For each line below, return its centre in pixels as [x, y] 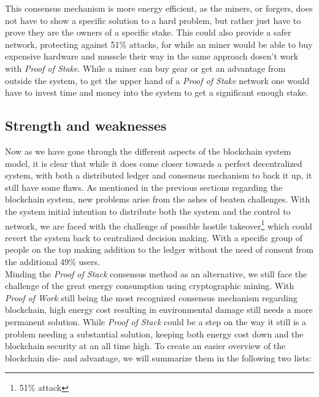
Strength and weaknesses [86, 125]
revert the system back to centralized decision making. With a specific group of [154, 237]
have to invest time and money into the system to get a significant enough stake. [157, 92]
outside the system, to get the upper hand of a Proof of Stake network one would [157, 80]
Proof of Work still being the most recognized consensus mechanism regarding [151, 297]
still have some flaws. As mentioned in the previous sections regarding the [144, 187]
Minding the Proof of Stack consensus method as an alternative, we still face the [156, 273]
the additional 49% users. [52, 261]
